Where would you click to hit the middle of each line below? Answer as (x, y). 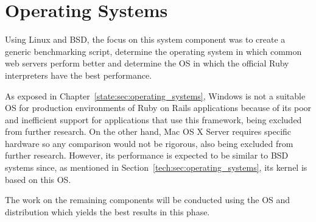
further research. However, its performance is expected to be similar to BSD (147, 155)
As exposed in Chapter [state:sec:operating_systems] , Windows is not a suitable (155, 95)
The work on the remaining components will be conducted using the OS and (148, 200)
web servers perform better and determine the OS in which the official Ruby (147, 63)
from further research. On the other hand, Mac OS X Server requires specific (148, 131)
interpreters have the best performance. (79, 75)
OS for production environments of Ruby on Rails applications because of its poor (158, 108)
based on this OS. (38, 179)
